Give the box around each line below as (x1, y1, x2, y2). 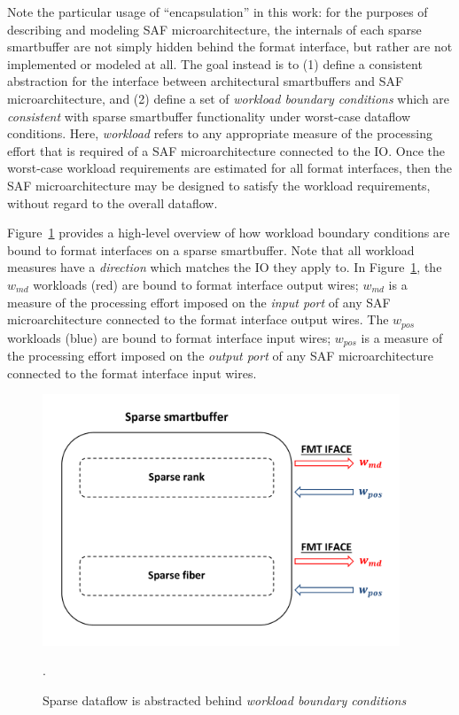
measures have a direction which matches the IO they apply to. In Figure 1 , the (7, 258, 442, 276)
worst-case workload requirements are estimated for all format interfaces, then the (7, 159, 452, 177)
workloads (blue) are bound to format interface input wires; (7, 328, 331, 346)
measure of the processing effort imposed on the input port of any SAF (7, 292, 391, 311)
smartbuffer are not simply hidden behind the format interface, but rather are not (7, 37, 453, 56)
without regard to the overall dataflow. (7, 193, 218, 212)
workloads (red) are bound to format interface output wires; (33, 275, 359, 293)
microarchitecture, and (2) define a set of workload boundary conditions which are (7, 89, 450, 107)
